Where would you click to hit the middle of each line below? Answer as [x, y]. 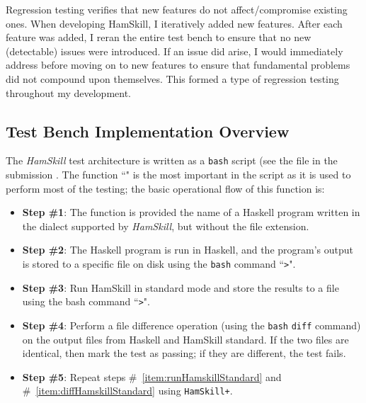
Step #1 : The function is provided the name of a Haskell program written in [191, 212]
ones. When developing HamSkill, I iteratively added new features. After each [174, 23]
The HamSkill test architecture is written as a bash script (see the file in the [172, 160]
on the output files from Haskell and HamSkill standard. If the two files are [185, 339]
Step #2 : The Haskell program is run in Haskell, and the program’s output [188, 250]
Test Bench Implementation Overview [148, 131]
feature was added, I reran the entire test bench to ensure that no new [159, 37]
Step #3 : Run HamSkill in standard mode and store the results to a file [181, 287]
